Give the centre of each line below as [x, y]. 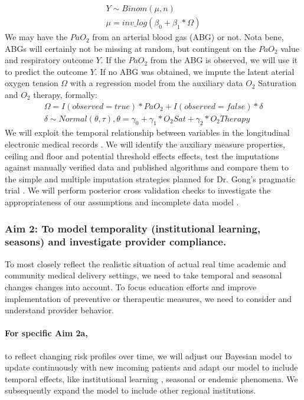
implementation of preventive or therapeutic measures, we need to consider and [148, 298]
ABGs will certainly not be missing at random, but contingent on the [130, 48]
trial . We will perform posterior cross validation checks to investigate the [138, 190]
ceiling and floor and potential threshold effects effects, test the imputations [142, 155]
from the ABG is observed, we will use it [224, 60]
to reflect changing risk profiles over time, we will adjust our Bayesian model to [148, 355]
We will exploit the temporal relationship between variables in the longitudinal [147, 132]
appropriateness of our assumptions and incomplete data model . [122, 202]
